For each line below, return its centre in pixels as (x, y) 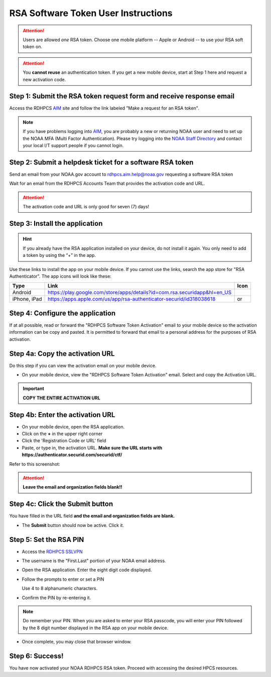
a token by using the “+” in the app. (59, 255)
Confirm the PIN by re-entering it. (56, 598)
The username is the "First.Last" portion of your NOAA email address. (94, 561)
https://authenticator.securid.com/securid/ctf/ (72, 455)
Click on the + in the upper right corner (62, 434)
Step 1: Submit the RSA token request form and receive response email (122, 96)
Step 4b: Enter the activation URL (62, 415)
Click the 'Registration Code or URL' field (64, 441)
